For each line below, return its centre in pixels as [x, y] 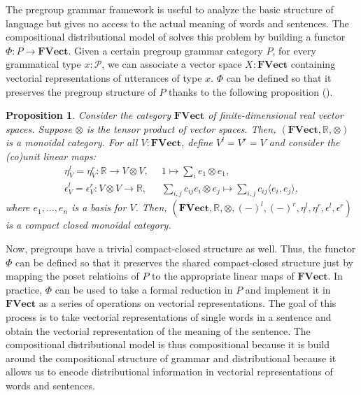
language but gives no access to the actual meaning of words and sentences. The [177, 23]
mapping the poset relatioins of [72, 276]
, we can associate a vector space [172, 64]
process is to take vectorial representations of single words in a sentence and [169, 316]
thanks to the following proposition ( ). [251, 91]
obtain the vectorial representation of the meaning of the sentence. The [158, 330]
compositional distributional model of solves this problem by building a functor [176, 37]
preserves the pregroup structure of [81, 91]
